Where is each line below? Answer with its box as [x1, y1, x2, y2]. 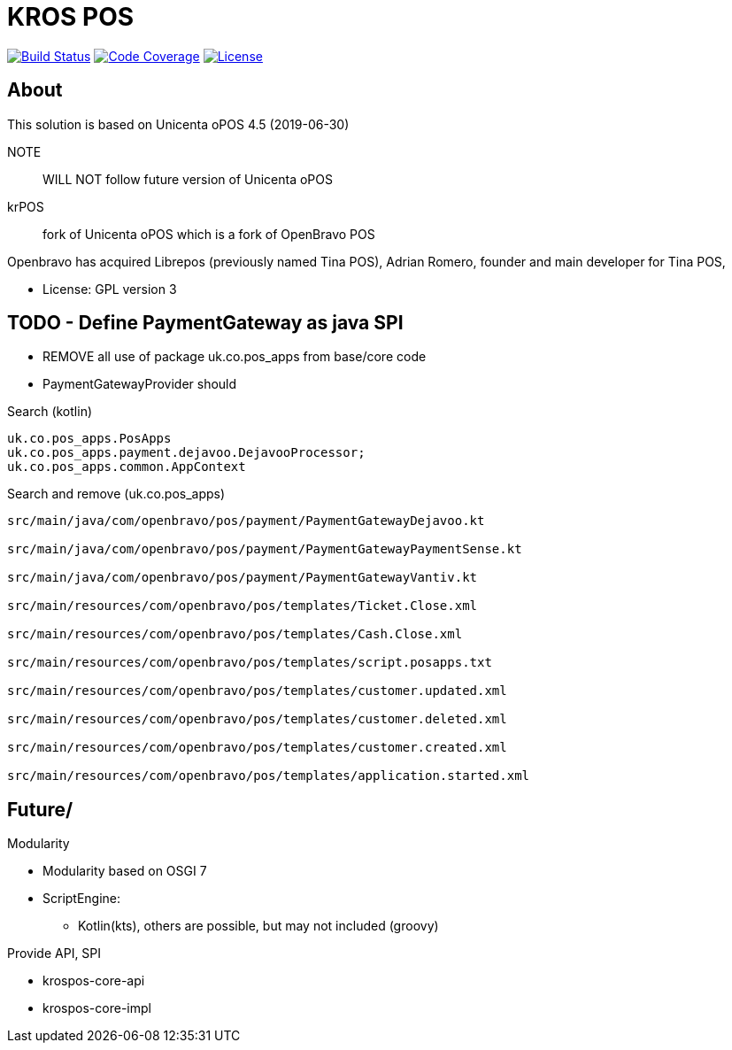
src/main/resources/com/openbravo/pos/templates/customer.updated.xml [7, 683, 507, 699]
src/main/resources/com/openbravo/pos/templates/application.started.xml [7, 768, 530, 784]
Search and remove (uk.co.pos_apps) [7, 486, 226, 502]
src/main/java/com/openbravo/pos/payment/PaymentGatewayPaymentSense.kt [7, 542, 522, 557]
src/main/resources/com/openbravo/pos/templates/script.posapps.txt [7, 655, 492, 670]
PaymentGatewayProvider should [42, 376, 237, 392]
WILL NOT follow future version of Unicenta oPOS [42, 171, 333, 187]
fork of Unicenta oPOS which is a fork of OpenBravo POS [42, 226, 375, 242]
